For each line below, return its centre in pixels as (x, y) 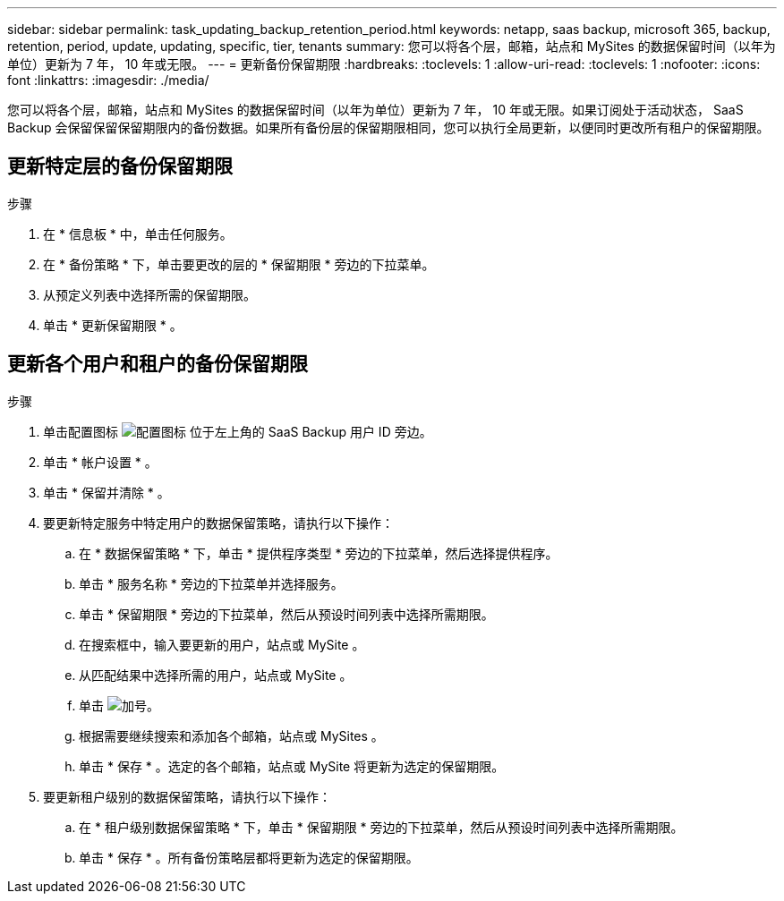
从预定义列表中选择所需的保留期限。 (149, 294)
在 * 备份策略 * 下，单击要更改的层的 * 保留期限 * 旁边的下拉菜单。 (239, 264)
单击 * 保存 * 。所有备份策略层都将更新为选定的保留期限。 (249, 857)
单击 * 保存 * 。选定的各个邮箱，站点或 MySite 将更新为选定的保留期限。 (292, 766)
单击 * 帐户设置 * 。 (100, 462)
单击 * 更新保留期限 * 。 (113, 325)
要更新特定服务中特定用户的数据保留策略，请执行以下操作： (218, 523)
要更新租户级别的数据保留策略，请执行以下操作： (187, 796)
